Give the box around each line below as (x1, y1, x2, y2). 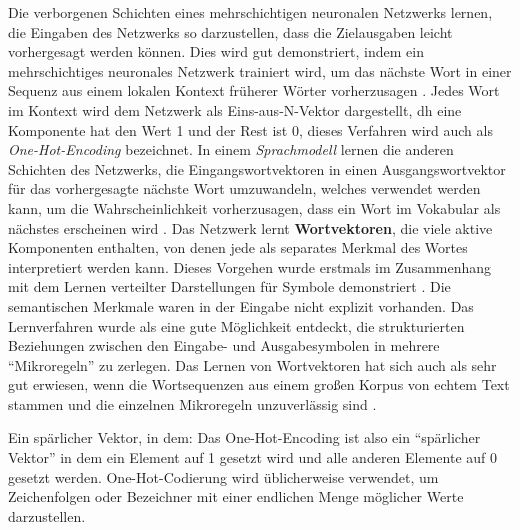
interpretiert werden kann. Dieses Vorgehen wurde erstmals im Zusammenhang (8, 256, 492, 277)
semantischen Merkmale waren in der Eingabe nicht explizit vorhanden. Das (8, 295, 474, 316)
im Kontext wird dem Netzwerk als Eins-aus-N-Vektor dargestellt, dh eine (8, 99, 462, 120)
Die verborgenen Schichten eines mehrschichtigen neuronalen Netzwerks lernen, (8, 2, 493, 22)
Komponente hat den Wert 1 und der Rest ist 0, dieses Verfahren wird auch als (8, 119, 493, 140)
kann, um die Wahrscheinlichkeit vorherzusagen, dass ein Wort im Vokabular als (8, 197, 501, 218)
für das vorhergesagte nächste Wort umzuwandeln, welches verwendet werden (8, 178, 481, 199)
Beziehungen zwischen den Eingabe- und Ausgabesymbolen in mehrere (8, 335, 440, 356)
